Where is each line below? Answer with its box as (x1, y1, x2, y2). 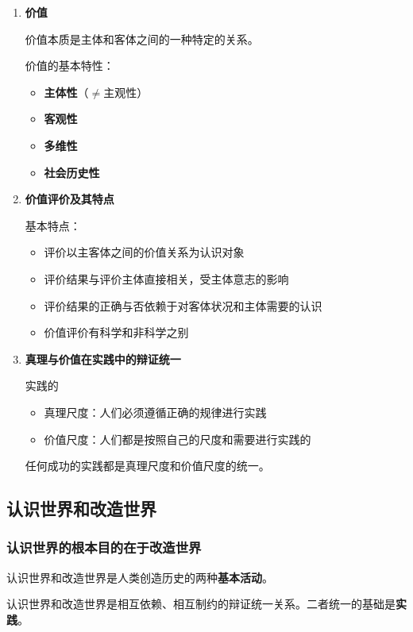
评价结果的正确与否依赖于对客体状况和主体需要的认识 (44, 297, 322, 314)
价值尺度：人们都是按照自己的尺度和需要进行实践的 (44, 430, 311, 447)
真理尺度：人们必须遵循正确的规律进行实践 (44, 403, 267, 420)
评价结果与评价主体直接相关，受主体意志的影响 (44, 270, 289, 287)
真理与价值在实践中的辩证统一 (25, 350, 181, 367)
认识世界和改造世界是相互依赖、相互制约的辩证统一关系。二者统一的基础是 (6, 595, 396, 612)
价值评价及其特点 (25, 191, 114, 207)
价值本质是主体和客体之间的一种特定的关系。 (25, 30, 259, 47)
